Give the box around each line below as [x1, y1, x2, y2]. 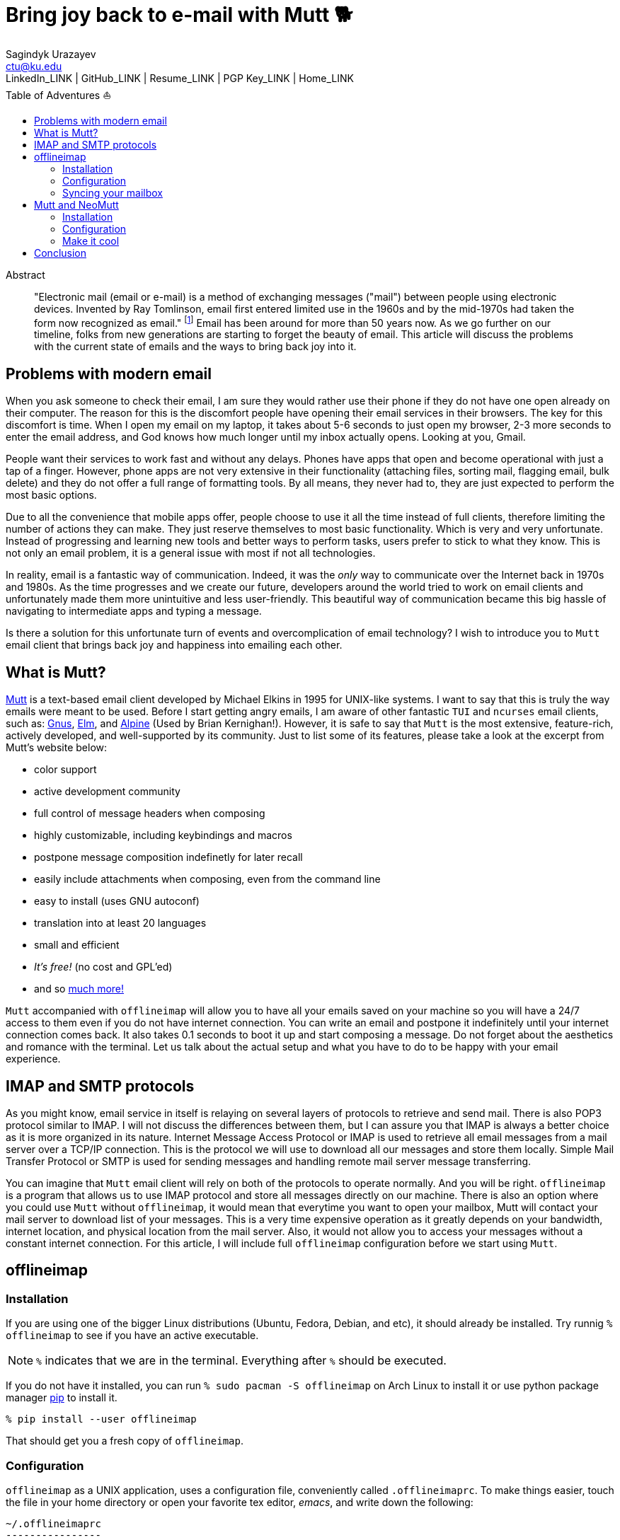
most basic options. [6, 489, 97, 502]
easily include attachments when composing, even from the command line [34, 873, 381, 886]
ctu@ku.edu [6, 59, 62, 72]
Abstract [6, 268, 45, 281]
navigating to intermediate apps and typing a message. [6, 605, 262, 618]
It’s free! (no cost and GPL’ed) [34, 961, 173, 973]
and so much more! [34, 983, 125, 995]
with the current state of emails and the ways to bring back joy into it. [34, 340, 357, 353]
